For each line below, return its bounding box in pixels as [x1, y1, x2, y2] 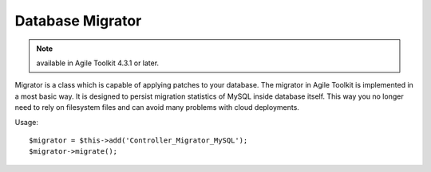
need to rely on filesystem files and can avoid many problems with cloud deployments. [14, 103, 299, 112]
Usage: [14, 117, 39, 127]
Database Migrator [14, 12, 142, 29]
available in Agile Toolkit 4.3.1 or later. [36, 58, 160, 68]
